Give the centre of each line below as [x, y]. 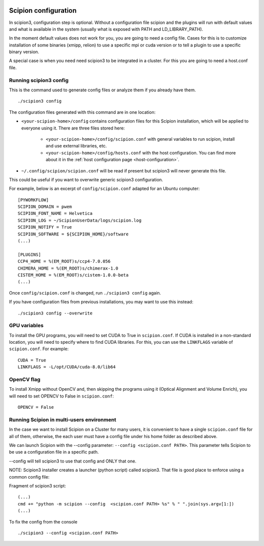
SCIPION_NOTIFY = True [45, 227]
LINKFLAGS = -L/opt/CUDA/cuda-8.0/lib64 [67, 367]
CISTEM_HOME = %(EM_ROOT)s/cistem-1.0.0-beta [73, 275]
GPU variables [26, 326]
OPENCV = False [36, 407]
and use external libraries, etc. [76, 146]
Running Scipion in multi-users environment [63, 420]
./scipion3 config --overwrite [55, 313]
